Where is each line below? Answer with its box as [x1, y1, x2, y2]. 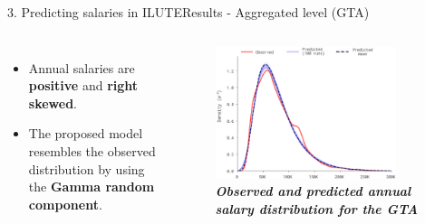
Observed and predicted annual [215, 182, 411, 201]
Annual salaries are [28, 58, 135, 77]
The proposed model [28, 124, 143, 143]
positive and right [28, 76, 139, 95]
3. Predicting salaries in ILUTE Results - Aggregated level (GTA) [7, 3, 370, 21]
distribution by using [28, 159, 145, 178]
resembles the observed [28, 141, 156, 160]
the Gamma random [28, 177, 155, 196]
